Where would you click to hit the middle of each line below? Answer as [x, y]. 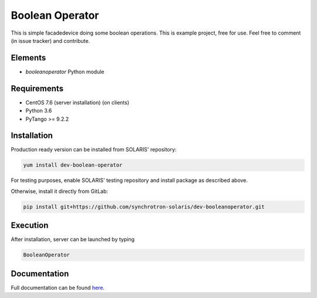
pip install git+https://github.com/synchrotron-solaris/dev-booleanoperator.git [144, 206]
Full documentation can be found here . [58, 287]
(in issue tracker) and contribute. [50, 40]
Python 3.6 [39, 111]
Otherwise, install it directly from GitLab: [60, 191]
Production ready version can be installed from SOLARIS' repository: [94, 150]
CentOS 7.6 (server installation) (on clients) [77, 102]
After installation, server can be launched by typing [73, 239]
